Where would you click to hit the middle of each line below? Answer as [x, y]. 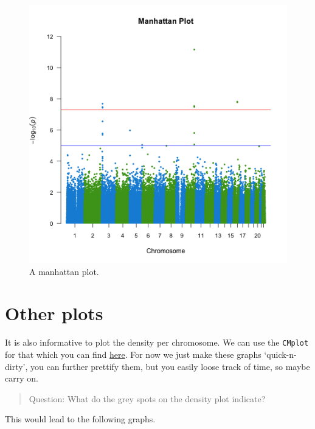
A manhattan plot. [64, 271]
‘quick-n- [280, 354]
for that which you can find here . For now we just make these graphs [133, 354]
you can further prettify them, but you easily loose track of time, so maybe [170, 366]
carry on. [22, 378]
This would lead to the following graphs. [80, 419]
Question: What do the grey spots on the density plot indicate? [147, 398]
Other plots [54, 313]
